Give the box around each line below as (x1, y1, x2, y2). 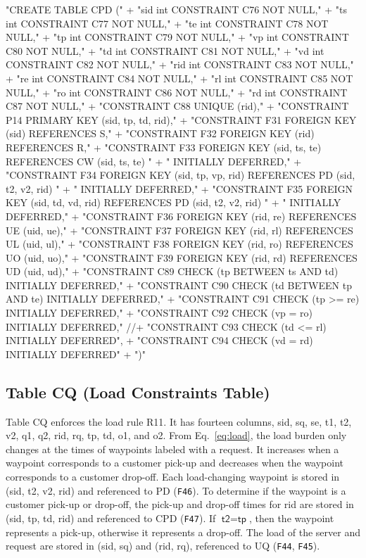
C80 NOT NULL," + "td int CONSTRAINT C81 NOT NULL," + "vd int (6, 43, 324, 58)
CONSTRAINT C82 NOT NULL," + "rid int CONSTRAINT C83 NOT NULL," (6, 57, 354, 72)
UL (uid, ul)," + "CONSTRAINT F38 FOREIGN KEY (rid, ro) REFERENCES (6, 236, 353, 251)
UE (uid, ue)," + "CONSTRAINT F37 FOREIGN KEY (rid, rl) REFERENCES (6, 222, 353, 237)
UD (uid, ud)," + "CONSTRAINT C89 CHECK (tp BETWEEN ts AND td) (6, 264, 339, 279)
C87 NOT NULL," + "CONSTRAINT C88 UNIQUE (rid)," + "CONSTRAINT (6, 99, 349, 113)
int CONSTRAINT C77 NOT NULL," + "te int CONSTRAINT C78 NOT (6, 15, 329, 30)
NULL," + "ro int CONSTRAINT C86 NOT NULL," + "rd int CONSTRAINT (6, 84, 348, 99)
